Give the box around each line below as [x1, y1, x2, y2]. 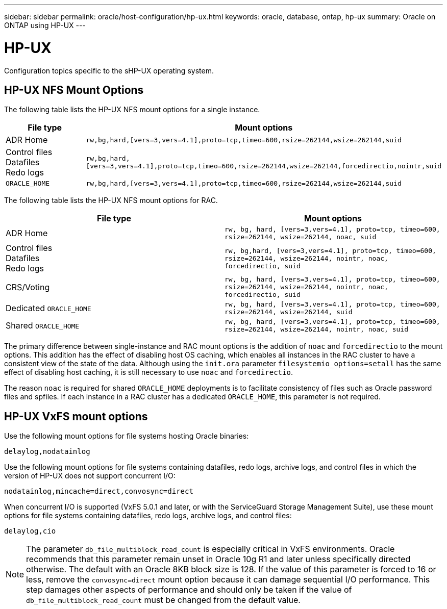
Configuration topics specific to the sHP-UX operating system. [4, 66, 214, 75]
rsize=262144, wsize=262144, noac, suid [225, 233, 377, 241]
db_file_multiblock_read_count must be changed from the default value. [26, 595, 301, 605]
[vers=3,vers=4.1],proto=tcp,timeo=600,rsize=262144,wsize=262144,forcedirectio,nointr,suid [86, 162, 441, 170]
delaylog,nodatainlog [4, 447, 90, 456]
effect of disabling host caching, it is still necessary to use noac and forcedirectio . [4, 368, 293, 377]
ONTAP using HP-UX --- [4, 21, 86, 30]
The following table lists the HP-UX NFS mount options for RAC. [4, 196, 218, 205]
